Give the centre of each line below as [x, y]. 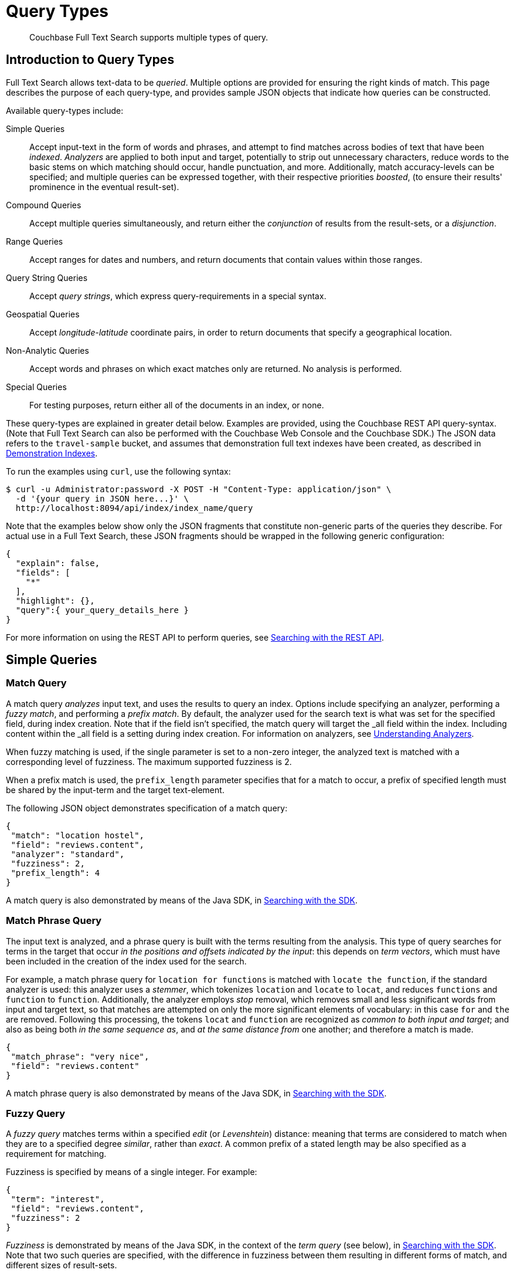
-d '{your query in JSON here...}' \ [102, 498]
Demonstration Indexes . [52, 453]
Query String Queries [47, 277]
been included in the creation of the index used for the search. [126, 961]
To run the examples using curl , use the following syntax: [118, 471]
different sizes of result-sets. [62, 1265]
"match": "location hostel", [78, 835]
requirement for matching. [56, 1154]
